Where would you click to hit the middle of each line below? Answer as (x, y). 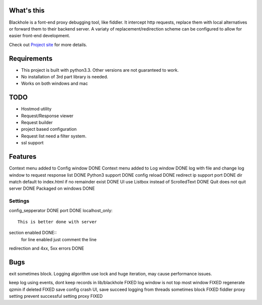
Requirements (31, 58)
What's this (27, 10)
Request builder (37, 122)
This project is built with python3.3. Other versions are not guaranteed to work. (100, 70)
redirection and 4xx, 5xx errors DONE (47, 248)
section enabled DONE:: (33, 233)
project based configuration (49, 129)
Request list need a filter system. (54, 136)
